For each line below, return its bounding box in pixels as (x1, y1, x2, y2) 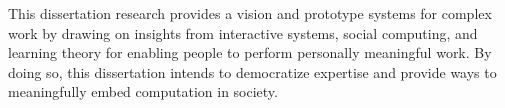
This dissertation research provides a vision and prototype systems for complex (8, 3, 492, 23)
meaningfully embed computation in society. (8, 81, 278, 102)
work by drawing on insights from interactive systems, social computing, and (8, 22, 478, 43)
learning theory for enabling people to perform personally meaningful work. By (8, 42, 492, 63)
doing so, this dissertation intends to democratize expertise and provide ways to (8, 61, 497, 82)
